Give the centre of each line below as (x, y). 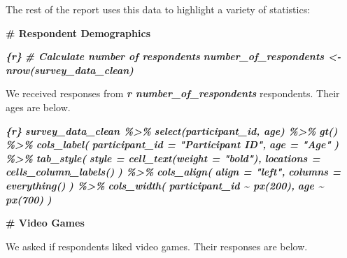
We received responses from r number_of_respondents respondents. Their (173, 93)
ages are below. (38, 107)
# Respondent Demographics (78, 33)
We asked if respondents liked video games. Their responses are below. (157, 246)
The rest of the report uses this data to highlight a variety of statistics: (158, 9)
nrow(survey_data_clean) (70, 70)
